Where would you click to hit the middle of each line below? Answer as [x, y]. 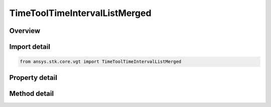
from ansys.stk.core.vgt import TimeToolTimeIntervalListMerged [101, 62]
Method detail [32, 93]
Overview [25, 31]
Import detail [30, 47]
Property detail [33, 77]
